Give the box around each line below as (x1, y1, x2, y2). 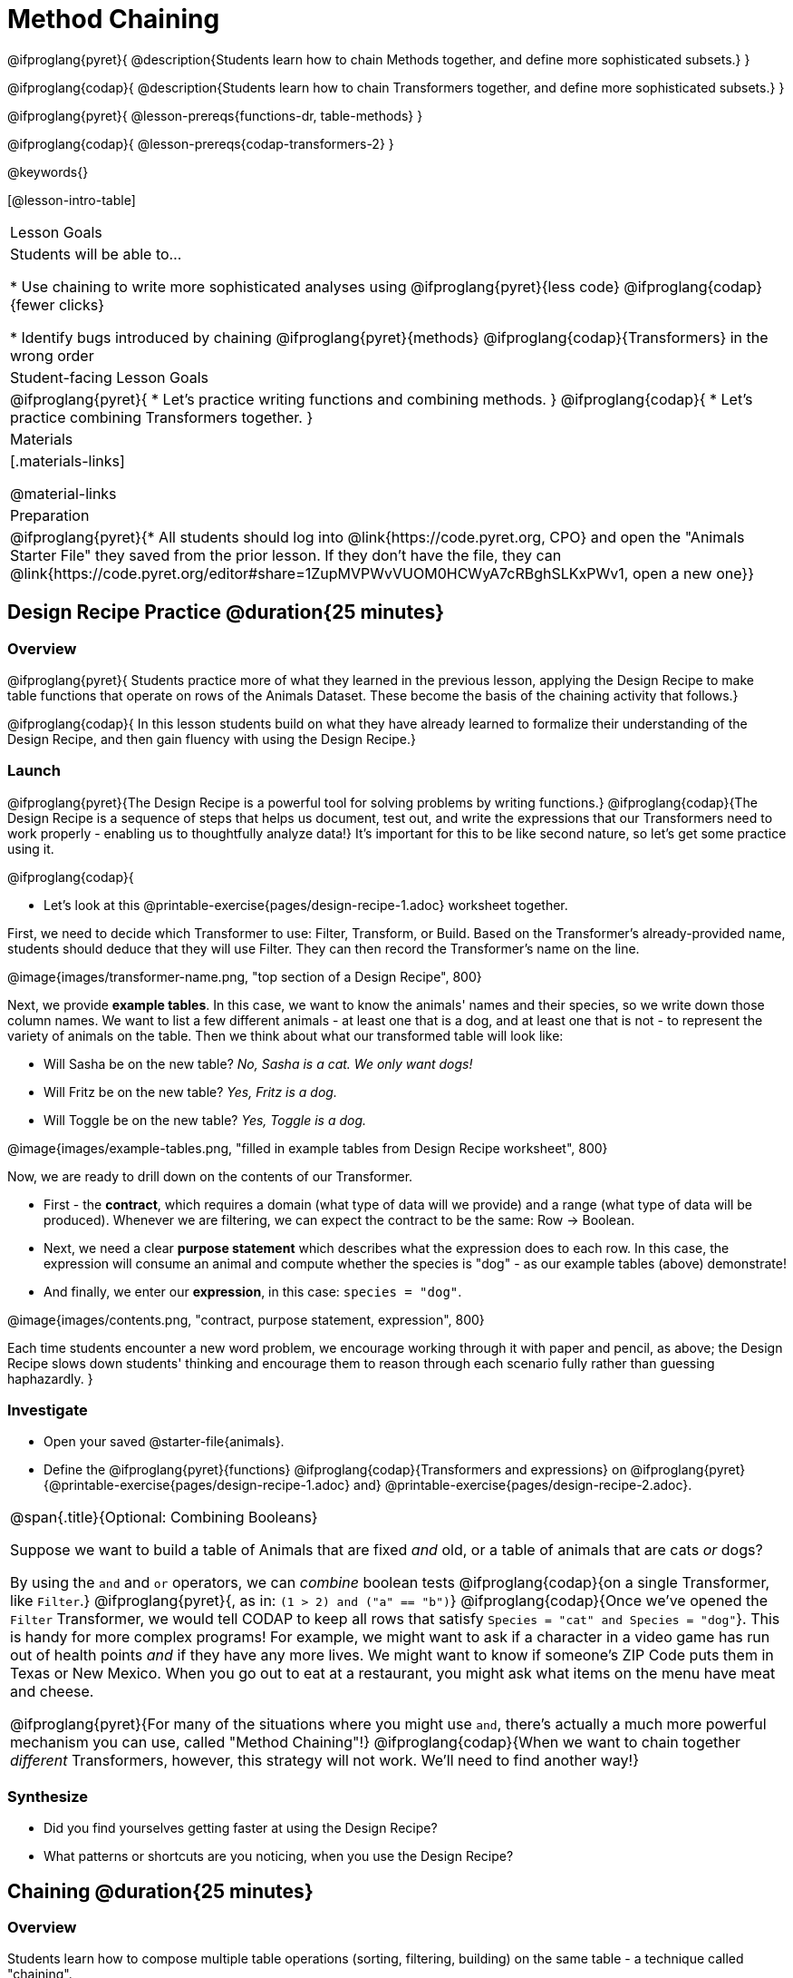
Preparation (10, 505, 90, 524)
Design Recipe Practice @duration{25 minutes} (7, 601, 445, 624)
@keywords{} (7, 163, 89, 180)
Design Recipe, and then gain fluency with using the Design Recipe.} (7, 730, 417, 747)
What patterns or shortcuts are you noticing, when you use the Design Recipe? (44, 1848, 514, 1865)
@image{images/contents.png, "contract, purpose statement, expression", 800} (7, 1311, 485, 1327)
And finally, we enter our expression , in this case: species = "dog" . (44, 1283, 462, 1299)
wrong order (10, 346, 94, 365)
